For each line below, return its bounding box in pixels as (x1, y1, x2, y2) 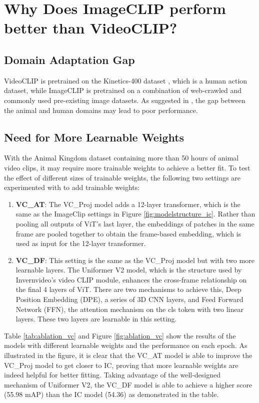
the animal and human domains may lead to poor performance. (4, 104, 198, 115)
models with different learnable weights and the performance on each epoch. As (4, 340, 247, 350)
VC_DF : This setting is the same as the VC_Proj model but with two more (15, 254, 254, 265)
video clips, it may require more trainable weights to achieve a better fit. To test (4, 162, 250, 172)
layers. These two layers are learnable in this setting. (15, 313, 177, 324)
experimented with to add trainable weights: (4, 182, 140, 192)
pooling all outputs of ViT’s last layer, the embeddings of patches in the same (15, 218, 254, 228)
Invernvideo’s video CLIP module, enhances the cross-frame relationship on (15, 274, 247, 284)
